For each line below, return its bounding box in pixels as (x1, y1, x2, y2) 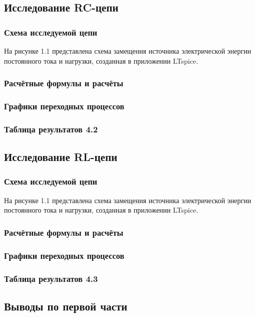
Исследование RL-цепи (4, 149, 118, 165)
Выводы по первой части (4, 298, 128, 313)
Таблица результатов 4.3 (4, 272, 98, 284)
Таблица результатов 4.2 (4, 122, 98, 135)
